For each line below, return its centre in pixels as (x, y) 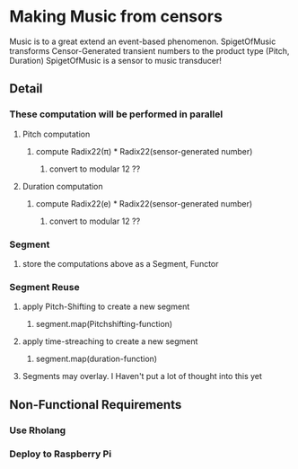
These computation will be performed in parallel (116, 114)
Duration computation (62, 186)
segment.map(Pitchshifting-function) (104, 324)
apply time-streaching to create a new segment (110, 341)
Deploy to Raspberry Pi (61, 454)
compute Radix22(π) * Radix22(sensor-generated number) (144, 151)
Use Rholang (38, 430)
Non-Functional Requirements (96, 405)
